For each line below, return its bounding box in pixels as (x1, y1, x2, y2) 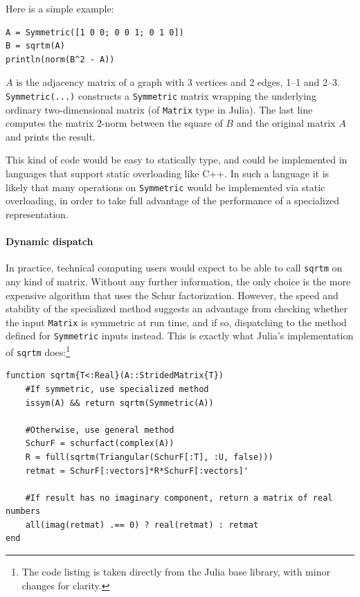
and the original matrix (236, 116, 336, 130)
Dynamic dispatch (6, 234, 93, 249)
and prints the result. (6, 129, 96, 143)
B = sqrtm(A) (6, 41, 65, 51)
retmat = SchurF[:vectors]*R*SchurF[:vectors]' (25, 465, 249, 476)
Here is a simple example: (6, 1, 114, 15)
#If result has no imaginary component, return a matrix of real (25, 492, 333, 503)
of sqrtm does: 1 (6, 343, 71, 359)
